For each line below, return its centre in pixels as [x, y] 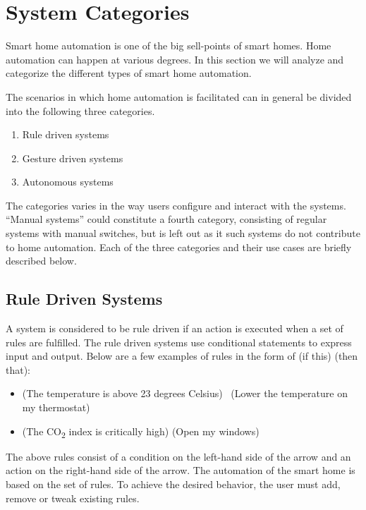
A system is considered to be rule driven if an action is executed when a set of [175, 328]
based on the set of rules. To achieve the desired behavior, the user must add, [173, 484]
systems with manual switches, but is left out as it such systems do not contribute [183, 233]
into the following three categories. [80, 110]
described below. [41, 261]
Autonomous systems [68, 182]
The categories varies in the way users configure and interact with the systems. [176, 205]
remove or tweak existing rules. [73, 498]
